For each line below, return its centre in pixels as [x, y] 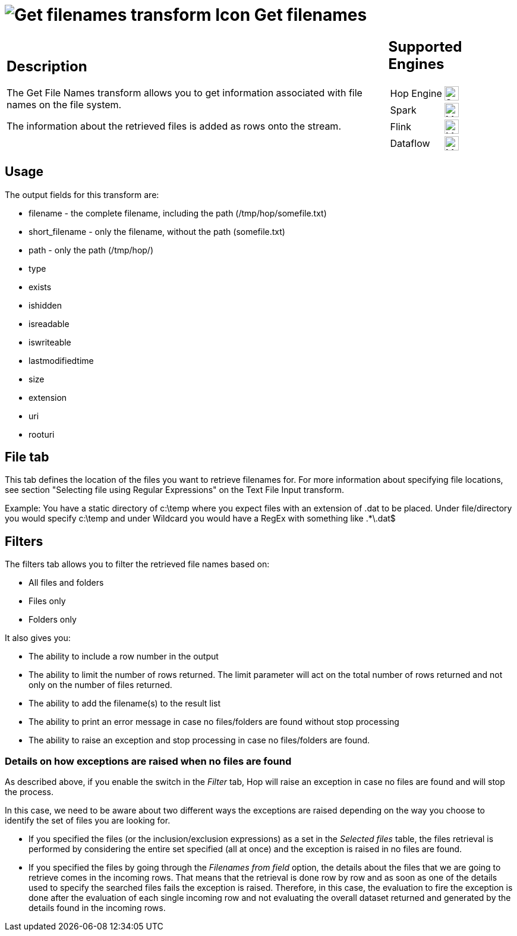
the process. [29, 791]
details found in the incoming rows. [97, 907]
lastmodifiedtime [61, 360]
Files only [47, 601]
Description [47, 67]
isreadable [49, 323]
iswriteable [50, 342]
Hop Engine [416, 93]
